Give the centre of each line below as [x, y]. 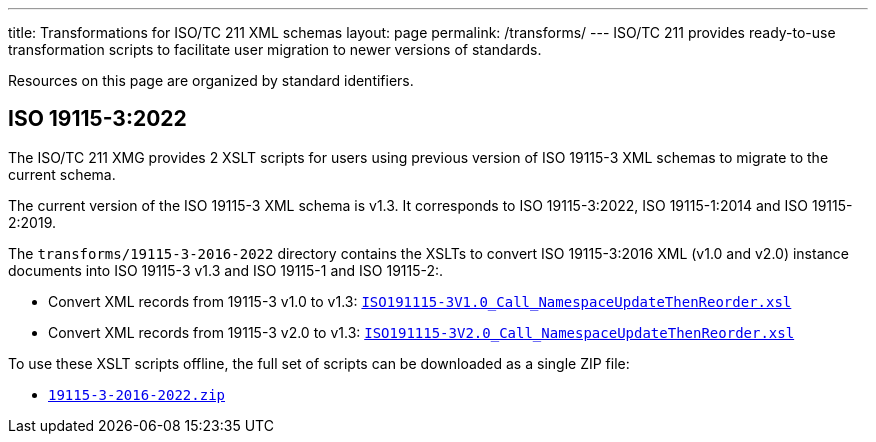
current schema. [62, 174]
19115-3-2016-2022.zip [137, 394]
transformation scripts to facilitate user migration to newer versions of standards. [275, 49]
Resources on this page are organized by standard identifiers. [211, 80]
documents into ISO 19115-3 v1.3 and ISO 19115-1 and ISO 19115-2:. [226, 270]
